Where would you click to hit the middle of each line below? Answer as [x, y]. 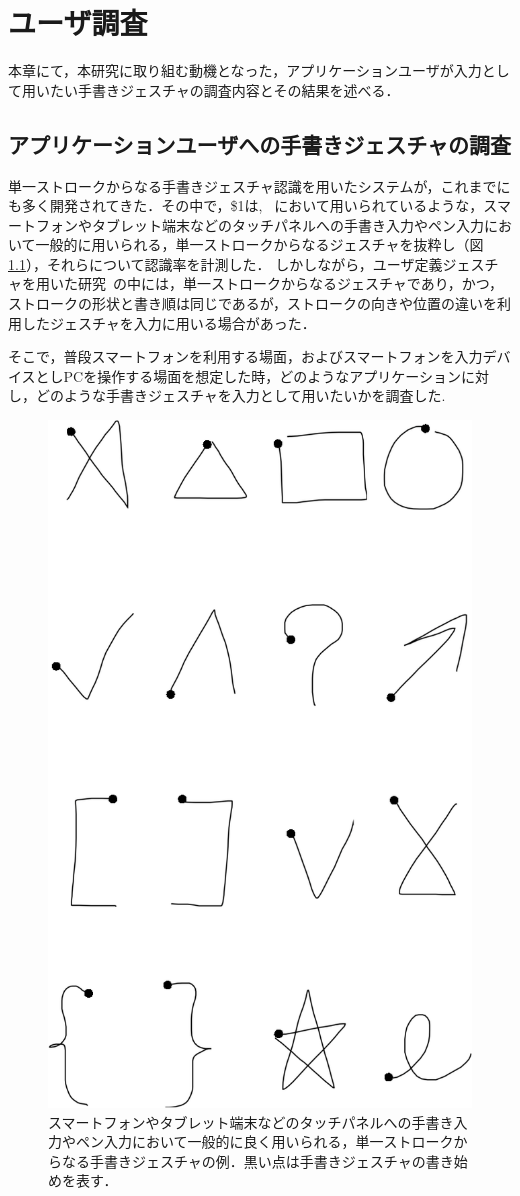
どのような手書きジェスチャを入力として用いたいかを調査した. [240, 395]
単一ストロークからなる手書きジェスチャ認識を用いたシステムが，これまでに [259, 185]
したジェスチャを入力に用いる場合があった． [168, 322]
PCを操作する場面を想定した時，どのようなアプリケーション [262, 375]
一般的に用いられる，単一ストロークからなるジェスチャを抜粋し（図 [259, 244]
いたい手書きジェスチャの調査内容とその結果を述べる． [217, 89]
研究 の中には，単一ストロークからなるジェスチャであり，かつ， [290, 283]
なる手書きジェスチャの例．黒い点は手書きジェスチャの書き [257, 1160]
